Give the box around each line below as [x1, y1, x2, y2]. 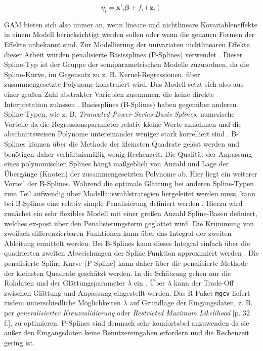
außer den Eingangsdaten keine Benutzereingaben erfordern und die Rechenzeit [4, 327, 250, 338]
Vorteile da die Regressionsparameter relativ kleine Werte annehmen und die [4, 118, 242, 129]
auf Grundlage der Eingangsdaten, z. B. [129, 297, 253, 308]
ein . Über [134, 277, 165, 288]
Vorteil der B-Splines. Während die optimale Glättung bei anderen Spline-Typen [4, 178, 254, 189]
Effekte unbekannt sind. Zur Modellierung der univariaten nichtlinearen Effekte [4, 39, 250, 49]
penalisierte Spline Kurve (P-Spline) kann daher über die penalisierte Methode [4, 258, 248, 268]
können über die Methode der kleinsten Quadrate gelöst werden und [28, 138, 240, 149]
